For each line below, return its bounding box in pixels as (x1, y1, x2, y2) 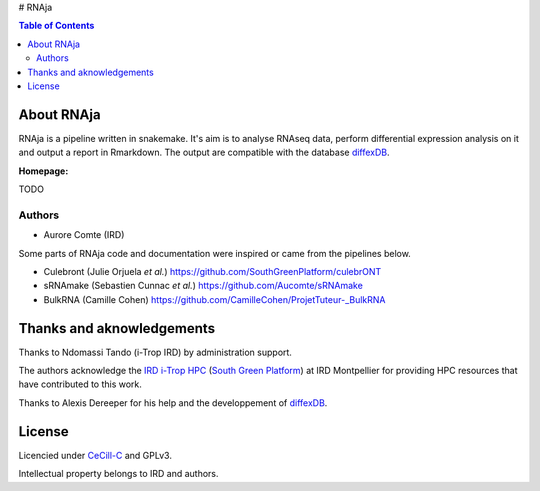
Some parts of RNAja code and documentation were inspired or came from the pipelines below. (18, 247, 412, 259)
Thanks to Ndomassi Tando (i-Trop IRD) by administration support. (18, 346, 292, 358)
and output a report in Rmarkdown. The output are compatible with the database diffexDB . (18, 146, 390, 159)
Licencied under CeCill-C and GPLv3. (18, 449, 172, 461)
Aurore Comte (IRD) (43, 229, 125, 241)
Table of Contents (18, 20, 95, 32)
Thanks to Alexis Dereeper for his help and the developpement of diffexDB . (18, 396, 328, 409)
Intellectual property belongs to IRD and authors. (18, 468, 219, 480)
